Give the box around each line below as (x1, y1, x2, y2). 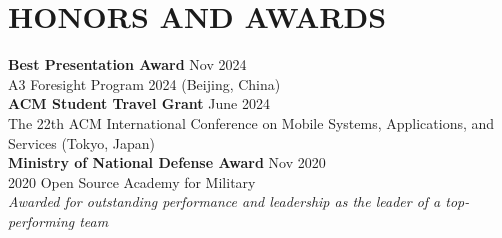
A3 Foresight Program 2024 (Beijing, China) (8, 73, 281, 94)
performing (8, 210, 75, 231)
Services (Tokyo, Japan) (8, 132, 155, 153)
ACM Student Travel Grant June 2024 (8, 93, 270, 114)
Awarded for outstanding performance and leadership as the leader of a (8, 191, 441, 212)
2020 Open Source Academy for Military (8, 171, 256, 192)
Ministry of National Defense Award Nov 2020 (8, 152, 326, 173)
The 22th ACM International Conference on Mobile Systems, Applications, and (8, 112, 495, 133)
